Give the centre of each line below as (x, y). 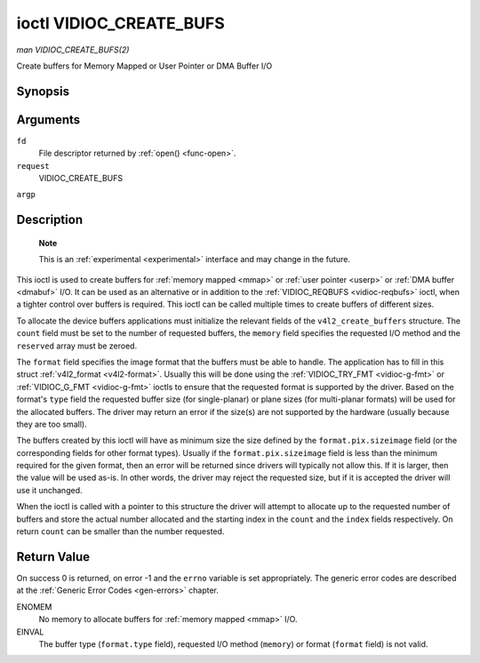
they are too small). (52, 424)
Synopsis (43, 91)
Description (50, 220)
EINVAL (30, 632)
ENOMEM (34, 607)
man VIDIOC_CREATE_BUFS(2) (73, 50)
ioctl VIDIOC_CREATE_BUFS (121, 23)
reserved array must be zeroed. (77, 346)
